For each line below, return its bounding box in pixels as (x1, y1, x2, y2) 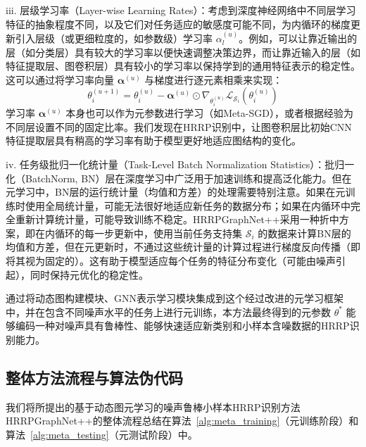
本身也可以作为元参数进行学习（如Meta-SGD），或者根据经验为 (65, 106, 353, 120)
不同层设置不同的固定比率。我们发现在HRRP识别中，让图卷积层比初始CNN (6, 119, 352, 134)
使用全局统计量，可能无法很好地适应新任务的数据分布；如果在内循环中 (25, 198, 351, 213)
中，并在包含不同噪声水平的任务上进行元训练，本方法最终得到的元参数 (6, 304, 331, 319)
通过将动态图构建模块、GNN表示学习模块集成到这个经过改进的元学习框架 (6, 291, 343, 306)
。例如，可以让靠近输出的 (239, 31, 358, 45)
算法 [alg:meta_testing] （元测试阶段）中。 (6, 427, 198, 442)
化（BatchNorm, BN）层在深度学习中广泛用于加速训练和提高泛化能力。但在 (6, 170, 352, 185)
